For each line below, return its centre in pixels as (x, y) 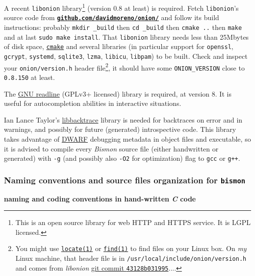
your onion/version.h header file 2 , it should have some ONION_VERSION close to (124, 67)
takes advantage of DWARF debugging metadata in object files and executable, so (127, 138)
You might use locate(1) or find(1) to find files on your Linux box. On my (131, 248)
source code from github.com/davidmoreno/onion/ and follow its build (112, 17)
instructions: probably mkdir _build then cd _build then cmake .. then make (123, 27)
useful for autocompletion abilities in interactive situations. (93, 103)
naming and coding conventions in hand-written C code (100, 198)
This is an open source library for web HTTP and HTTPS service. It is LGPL (133, 222)
